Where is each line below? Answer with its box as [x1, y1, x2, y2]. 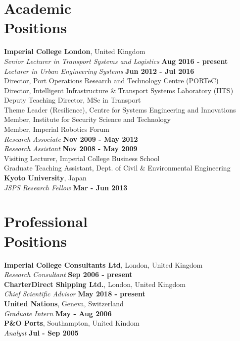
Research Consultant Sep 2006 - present [4, 269, 133, 280]
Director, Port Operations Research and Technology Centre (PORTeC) [4, 75, 219, 86]
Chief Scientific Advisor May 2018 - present [4, 288, 145, 299]
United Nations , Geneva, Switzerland [4, 298, 124, 308]
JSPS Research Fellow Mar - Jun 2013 [4, 182, 128, 192]
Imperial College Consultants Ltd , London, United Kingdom [4, 259, 203, 270]
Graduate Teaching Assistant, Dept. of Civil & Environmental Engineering [4, 163, 231, 173]
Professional [4, 211, 88, 231]
